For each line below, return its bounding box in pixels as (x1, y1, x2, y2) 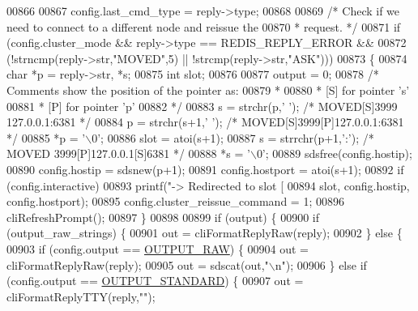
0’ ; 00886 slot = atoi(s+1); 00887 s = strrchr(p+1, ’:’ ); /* (92, 129, 374, 146)
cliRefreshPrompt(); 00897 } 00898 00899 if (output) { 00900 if (6, 208, 319, 225)
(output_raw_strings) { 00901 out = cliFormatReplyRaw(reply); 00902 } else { (6, 224, 403, 241)
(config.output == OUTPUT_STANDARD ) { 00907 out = (6, 272, 304, 289)
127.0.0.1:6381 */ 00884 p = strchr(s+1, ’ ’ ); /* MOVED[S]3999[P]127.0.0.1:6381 (6, 113, 404, 130)
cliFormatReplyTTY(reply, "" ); (6, 288, 156, 305)
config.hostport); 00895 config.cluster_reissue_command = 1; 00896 (6, 193, 344, 210)
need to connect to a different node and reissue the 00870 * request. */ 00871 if (6, 18, 401, 35)
